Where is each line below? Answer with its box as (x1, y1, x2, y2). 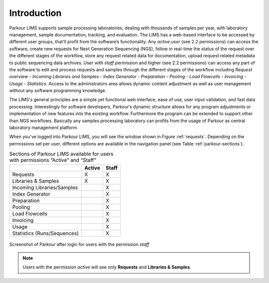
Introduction (9, 7, 62, 18)
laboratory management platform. (9, 125, 78, 131)
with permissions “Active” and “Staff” (9, 157, 97, 164)
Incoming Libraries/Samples (12, 184, 78, 191)
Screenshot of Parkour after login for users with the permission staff (9, 241, 149, 247)
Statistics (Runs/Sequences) (12, 230, 79, 237)
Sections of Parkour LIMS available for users (9, 150, 114, 157)
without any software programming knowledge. (9, 88, 107, 94)
